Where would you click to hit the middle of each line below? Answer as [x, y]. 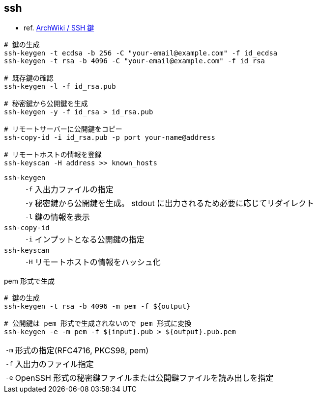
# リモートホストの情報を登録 [53, 155]
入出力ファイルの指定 [74, 190]
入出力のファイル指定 [54, 364]
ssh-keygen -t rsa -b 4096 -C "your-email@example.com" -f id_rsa [135, 61]
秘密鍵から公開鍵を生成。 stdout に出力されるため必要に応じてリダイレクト [174, 203]
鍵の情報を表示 [62, 217]
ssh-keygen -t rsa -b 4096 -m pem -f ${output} [97, 306]
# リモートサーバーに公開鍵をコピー [63, 129]
